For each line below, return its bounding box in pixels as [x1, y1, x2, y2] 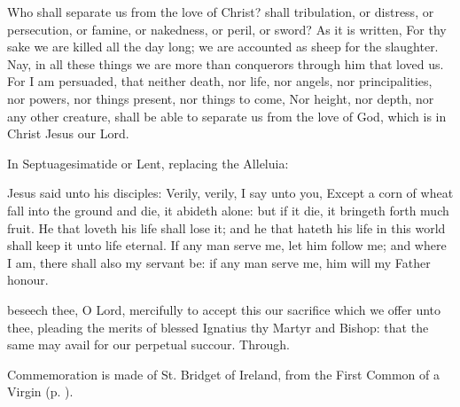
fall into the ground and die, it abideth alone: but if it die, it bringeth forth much [7, 200, 449, 219]
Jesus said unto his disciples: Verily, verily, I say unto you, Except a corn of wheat [7, 184, 454, 202]
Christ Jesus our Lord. [7, 124, 129, 143]
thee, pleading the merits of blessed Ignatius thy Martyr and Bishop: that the [7, 317, 429, 336]
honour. [7, 270, 49, 289]
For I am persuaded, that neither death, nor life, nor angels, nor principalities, [7, 72, 433, 90]
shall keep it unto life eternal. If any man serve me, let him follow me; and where [7, 236, 447, 254]
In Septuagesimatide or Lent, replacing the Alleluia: [7, 153, 289, 172]
